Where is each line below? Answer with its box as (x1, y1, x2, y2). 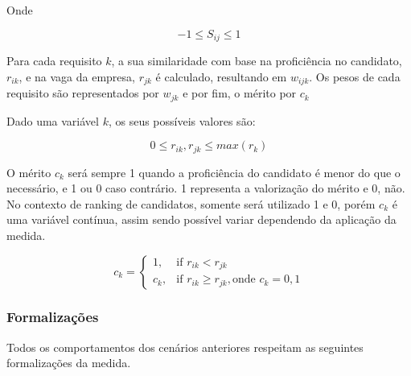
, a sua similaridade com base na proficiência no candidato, (111, 52, 402, 69)
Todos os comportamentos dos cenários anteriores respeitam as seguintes (6, 338, 364, 355)
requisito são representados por (6, 85, 159, 101)
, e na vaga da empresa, (18, 68, 135, 85)
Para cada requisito (6, 52, 102, 69)
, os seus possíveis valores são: (108, 112, 256, 129)
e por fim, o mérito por (183, 85, 297, 101)
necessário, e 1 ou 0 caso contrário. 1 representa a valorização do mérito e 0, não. (6, 180, 405, 196)
